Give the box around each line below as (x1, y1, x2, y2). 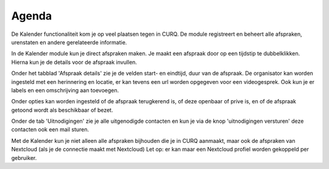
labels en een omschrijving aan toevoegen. (11, 86, 119, 94)
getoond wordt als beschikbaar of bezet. (11, 106, 113, 114)
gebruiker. (11, 154, 37, 161)
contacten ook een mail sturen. (11, 126, 90, 133)
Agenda (11, 9, 52, 22)
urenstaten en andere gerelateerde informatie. (11, 38, 127, 46)
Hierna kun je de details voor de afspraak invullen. (11, 58, 137, 66)
